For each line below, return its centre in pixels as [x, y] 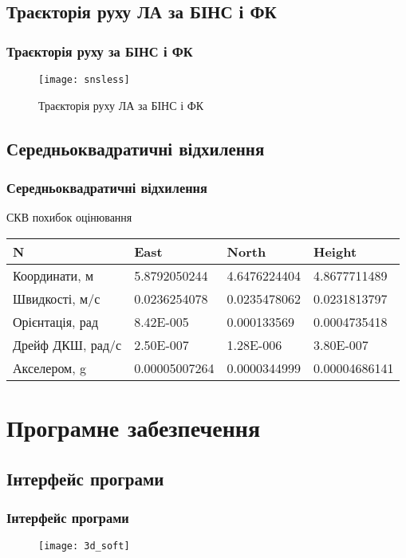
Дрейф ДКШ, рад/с [67, 344]
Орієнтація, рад [56, 321]
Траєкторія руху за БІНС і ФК [100, 51]
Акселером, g [50, 367]
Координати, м [53, 275]
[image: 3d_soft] [84, 546]
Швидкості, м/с [57, 298]
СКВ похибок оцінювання [69, 217]
